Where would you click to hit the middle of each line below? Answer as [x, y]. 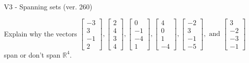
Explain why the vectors [41, 33]
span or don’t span [32, 54]
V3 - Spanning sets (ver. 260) [48, 6]
